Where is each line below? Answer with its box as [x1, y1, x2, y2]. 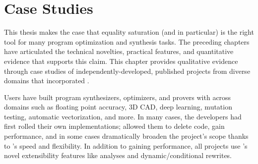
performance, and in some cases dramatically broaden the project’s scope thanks [4, 131, 249, 141]
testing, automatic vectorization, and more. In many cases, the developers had [4, 111, 242, 121]
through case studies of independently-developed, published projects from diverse [4, 65, 251, 76]
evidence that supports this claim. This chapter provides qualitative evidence [4, 55, 238, 66]
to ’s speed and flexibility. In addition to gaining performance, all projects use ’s [4, 140, 248, 151]
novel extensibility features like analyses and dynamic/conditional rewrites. [4, 150, 232, 161]
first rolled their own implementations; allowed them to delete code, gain [4, 121, 225, 131]
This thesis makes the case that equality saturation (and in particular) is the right [4, 27, 254, 37]
